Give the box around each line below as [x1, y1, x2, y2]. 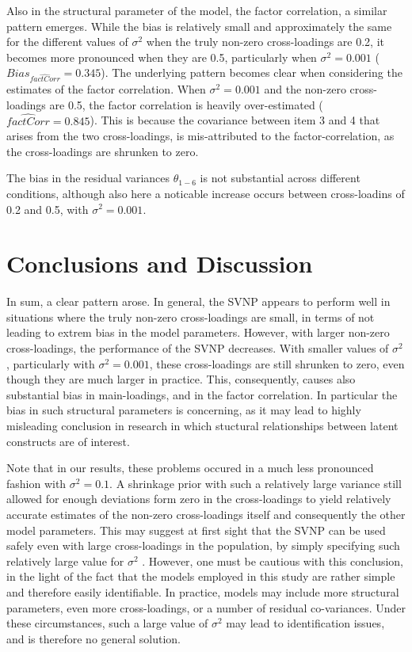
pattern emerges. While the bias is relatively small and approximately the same [6, 17, 392, 34]
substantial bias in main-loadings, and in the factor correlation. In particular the [6, 386, 398, 402]
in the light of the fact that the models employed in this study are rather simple [6, 568, 395, 585]
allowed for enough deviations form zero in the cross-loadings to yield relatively [6, 490, 391, 507]
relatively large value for [6, 552, 124, 569]
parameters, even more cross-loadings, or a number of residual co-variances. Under [6, 599, 406, 616]
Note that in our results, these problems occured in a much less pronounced [6, 459, 374, 476]
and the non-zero [264, 81, 346, 97]
